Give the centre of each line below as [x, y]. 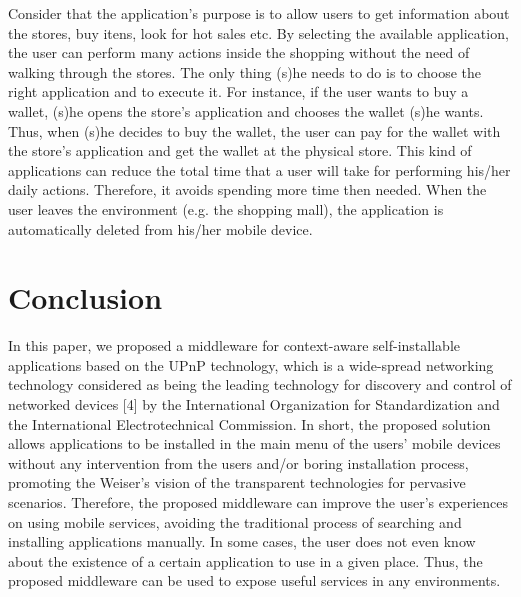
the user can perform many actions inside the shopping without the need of [239, 52]
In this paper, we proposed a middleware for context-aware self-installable [234, 345]
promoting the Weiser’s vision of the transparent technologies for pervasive [237, 482]
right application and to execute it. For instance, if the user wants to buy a [238, 91]
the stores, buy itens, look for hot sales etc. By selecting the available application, [258, 32]
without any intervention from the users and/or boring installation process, [238, 462]
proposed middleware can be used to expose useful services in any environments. [254, 580]
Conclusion [85, 297]
